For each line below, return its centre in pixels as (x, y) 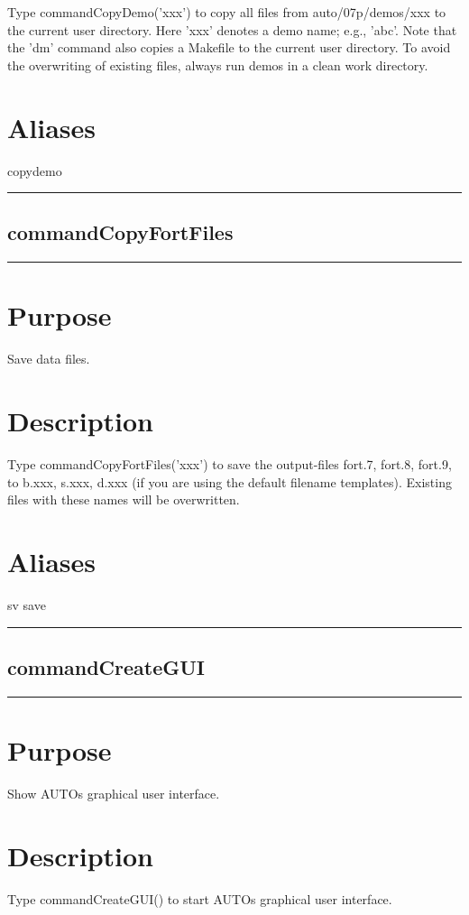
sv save (27, 605)
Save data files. (49, 359)
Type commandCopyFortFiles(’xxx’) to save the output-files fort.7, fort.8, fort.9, (230, 464)
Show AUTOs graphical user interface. (114, 793)
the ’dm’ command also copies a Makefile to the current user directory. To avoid (229, 47)
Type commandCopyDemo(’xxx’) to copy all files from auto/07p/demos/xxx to (227, 12)
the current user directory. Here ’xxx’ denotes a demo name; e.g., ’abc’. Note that (232, 29)
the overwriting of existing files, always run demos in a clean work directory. (218, 65)
